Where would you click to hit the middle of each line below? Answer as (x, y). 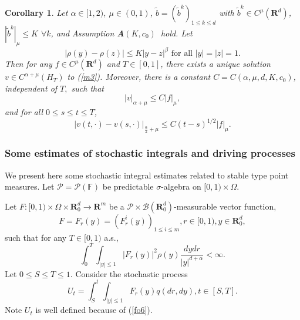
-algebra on (181, 186)
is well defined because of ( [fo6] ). (94, 310)
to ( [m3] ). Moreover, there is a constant (139, 77)
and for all (24, 112)
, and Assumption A (87, 33)
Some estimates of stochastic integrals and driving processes (150, 153)
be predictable (128, 186)
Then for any (28, 64)
